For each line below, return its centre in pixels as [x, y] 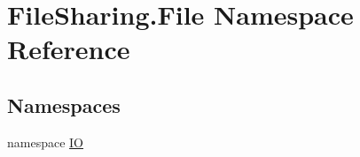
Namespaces [64, 105]
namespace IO [46, 142]
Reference [69, 49]
